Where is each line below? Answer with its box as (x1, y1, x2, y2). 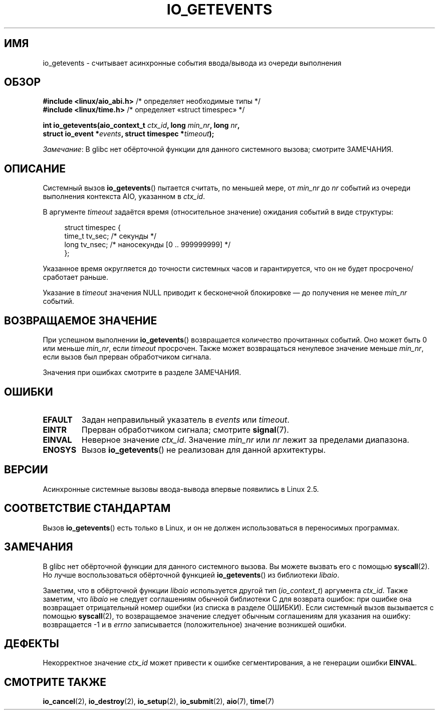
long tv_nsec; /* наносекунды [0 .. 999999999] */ (64, 240, 231, 249)
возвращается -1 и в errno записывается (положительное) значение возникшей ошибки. (43, 620, 347, 629)
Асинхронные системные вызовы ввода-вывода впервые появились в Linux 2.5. (43, 484, 319, 493)
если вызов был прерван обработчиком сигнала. (43, 352, 211, 362)
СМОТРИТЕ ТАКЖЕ (4, 675, 107, 688)
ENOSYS (43, 444, 77, 455)
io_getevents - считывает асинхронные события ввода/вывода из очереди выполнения (43, 58, 342, 67)
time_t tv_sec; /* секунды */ (64, 232, 157, 241)
